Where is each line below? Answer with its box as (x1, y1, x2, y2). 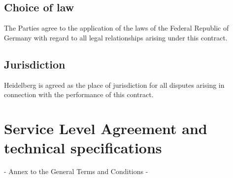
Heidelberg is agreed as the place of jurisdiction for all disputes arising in (4, 79, 225, 90)
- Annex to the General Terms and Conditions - (4, 166, 148, 177)
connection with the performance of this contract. (4, 89, 154, 100)
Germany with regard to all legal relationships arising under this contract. (4, 32, 228, 42)
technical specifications (4, 138, 162, 158)
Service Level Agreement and (4, 118, 207, 138)
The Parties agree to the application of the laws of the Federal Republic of (4, 23, 229, 33)
